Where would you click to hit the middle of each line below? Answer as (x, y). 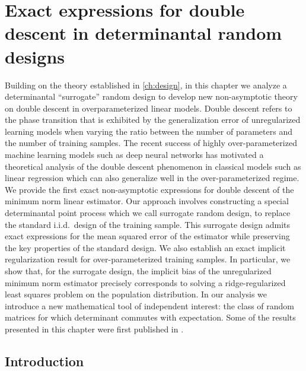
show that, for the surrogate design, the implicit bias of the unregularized (138, 271)
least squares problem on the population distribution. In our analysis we (136, 294)
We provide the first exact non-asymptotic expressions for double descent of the (149, 189)
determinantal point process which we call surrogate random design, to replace (148, 213)
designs (35, 56)
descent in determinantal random (144, 33)
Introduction (44, 361)
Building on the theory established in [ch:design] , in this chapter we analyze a (146, 85)
